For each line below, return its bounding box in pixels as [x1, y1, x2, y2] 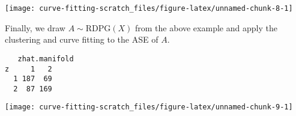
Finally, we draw [5, 21, 65, 34]
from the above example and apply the [135, 21, 277, 34]
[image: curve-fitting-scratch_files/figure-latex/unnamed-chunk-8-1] [5, 4, 293, 13]
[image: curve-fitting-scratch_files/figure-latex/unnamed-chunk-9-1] [5, 103, 293, 112]
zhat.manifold [17, 54, 74, 63]
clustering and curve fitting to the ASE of [5, 33, 159, 46]
